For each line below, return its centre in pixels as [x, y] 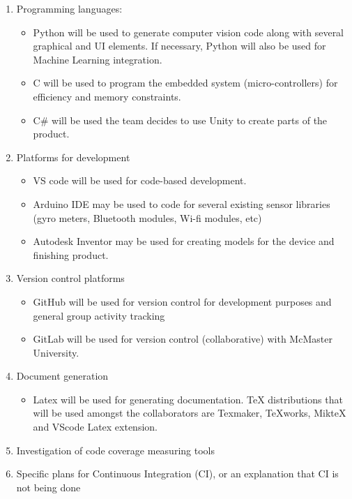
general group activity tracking [99, 315]
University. [56, 352]
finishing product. [71, 254]
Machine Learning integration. [98, 59]
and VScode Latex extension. [95, 427]
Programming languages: [69, 8]
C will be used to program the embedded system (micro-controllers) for [185, 83]
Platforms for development [73, 157]
